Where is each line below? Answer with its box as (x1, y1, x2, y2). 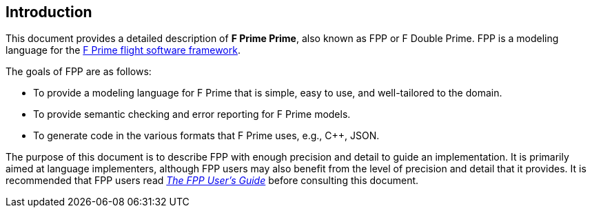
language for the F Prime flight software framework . (6, 44, 241, 57)
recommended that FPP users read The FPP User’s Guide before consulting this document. (6, 174, 419, 187)
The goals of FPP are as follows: (6, 65, 152, 78)
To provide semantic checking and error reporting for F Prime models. (33, 108, 351, 121)
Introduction (6, 3, 92, 21)
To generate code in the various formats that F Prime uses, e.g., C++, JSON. (33, 130, 380, 142)
